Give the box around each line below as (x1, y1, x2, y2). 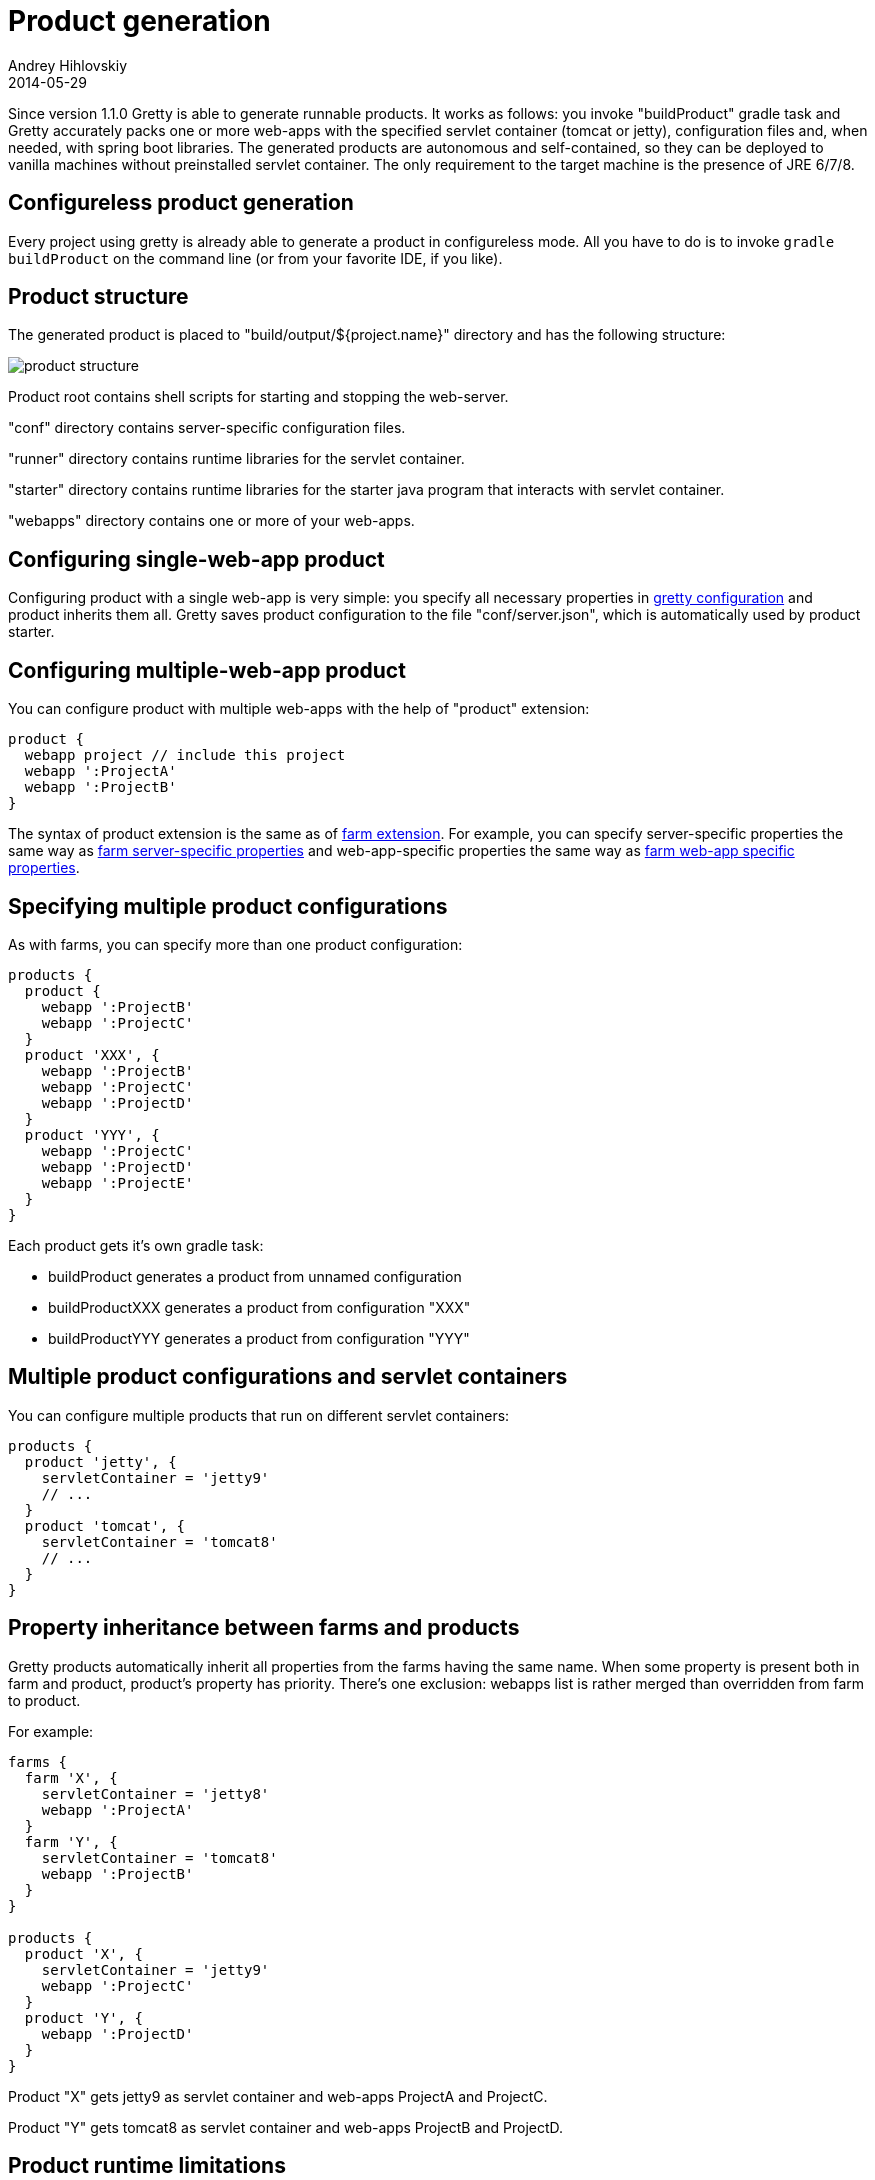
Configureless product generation (8, 190, 354, 216)
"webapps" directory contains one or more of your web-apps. (8, 512, 415, 530)
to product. (8, 1691, 81, 1709)
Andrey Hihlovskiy (8, 56, 128, 74)
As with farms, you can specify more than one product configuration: (8, 935, 463, 953)
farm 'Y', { (24, 1833, 118, 1850)
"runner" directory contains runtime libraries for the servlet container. (8, 450, 465, 468)
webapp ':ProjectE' (41, 1174, 194, 1191)
